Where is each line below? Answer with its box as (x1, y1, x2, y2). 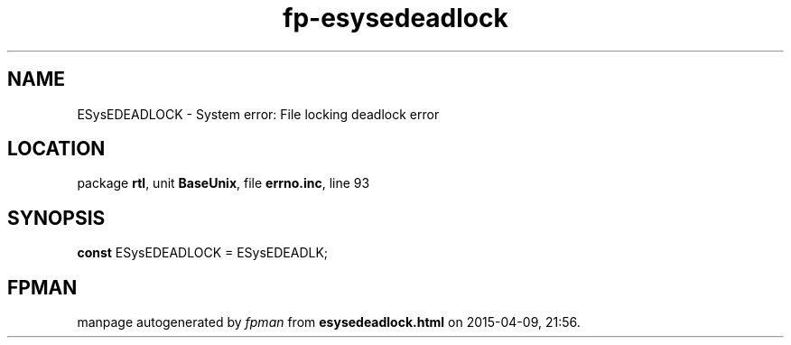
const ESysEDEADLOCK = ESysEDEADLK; (77, 245, 329, 261)
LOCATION (7, 137, 106, 161)
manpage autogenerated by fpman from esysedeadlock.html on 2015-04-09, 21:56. (77, 314, 581, 331)
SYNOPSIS (7, 206, 106, 229)
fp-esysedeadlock (283, 3, 508, 33)
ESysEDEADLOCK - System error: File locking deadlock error (77, 106, 440, 122)
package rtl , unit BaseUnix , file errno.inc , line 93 (77, 175, 370, 191)
